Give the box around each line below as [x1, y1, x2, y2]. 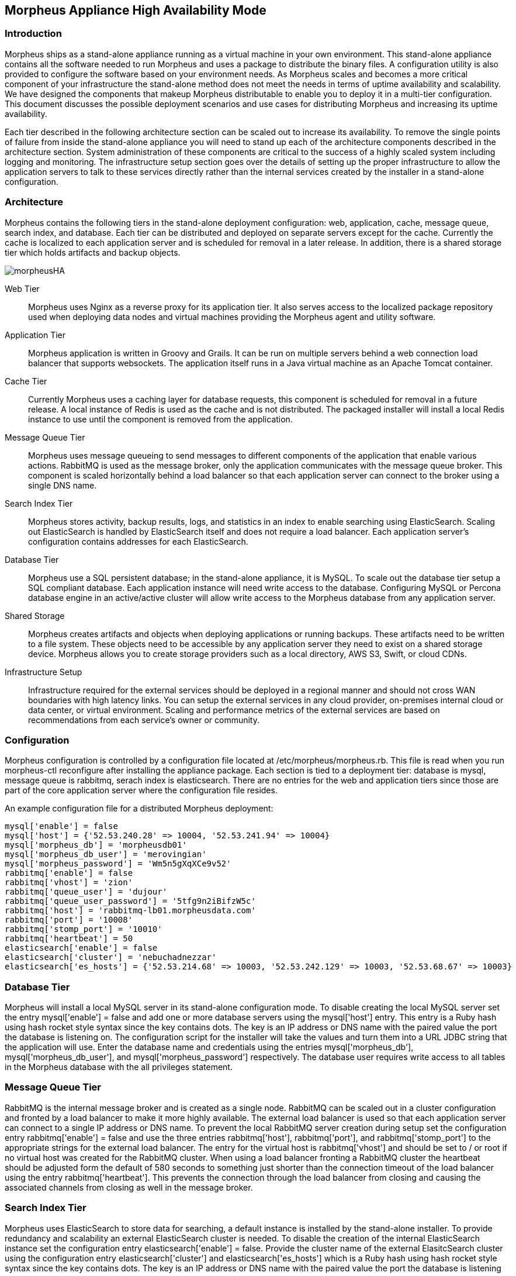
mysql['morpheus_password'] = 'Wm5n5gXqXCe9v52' [5, 859, 231, 869]
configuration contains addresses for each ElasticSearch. [28, 536, 248, 546]
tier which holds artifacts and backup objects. [5, 247, 181, 257]
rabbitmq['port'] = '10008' [5, 915, 133, 925]
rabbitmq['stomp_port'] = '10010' [5, 924, 162, 934]
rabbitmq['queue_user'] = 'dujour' [5, 887, 168, 897]
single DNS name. [28, 480, 97, 490]
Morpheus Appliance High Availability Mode [5, 3, 266, 18]
